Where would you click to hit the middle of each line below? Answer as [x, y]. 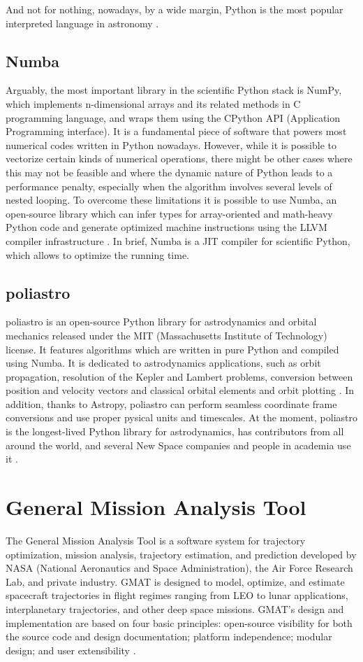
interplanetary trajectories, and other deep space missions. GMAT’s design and [175, 608]
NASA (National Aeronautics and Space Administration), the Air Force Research [179, 568]
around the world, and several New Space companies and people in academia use [178, 445]
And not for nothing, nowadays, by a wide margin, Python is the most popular [175, 9]
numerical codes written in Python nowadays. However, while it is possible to [171, 145]
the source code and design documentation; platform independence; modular [169, 636]
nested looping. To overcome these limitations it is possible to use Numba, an [171, 200]
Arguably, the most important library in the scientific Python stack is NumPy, [174, 90]
